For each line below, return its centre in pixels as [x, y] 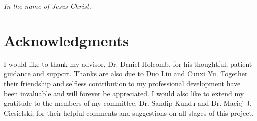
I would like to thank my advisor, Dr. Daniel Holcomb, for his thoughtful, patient [128, 64]
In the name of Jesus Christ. [48, 6]
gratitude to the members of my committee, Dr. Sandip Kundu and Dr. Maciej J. [128, 103]
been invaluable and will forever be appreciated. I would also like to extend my [124, 93]
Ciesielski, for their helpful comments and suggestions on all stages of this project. [129, 112]
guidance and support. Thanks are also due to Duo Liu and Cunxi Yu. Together [126, 74]
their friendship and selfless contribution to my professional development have [122, 83]
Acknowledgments [66, 40]
